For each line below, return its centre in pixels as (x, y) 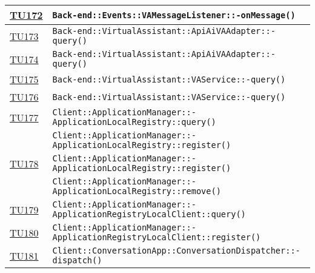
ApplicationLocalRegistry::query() (134, 122)
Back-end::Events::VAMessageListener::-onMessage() (174, 15)
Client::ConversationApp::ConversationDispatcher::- (176, 251)
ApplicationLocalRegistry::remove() (137, 191)
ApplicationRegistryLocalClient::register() (157, 237)
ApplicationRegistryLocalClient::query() (149, 214)
